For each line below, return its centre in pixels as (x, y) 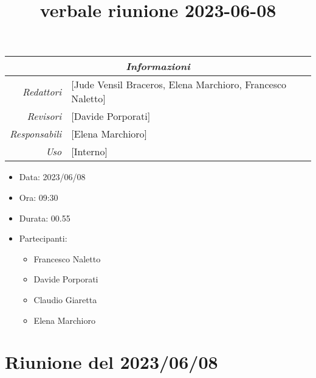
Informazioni (158, 66)
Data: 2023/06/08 (52, 177)
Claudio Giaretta (65, 299)
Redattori (42, 91)
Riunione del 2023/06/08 (112, 362)
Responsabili (36, 134)
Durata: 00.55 (45, 218)
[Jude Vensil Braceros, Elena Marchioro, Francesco (179, 85)
